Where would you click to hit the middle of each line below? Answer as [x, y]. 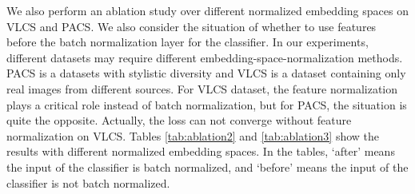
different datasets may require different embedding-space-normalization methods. [205, 57]
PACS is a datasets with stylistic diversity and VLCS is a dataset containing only [206, 73]
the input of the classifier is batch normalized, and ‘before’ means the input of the [207, 166]
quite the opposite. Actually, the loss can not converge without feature [179, 120]
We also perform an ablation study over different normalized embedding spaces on [207, 10]
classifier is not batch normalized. [88, 182]
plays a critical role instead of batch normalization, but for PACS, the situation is [207, 104]
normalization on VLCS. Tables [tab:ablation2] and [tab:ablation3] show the [193, 135]
